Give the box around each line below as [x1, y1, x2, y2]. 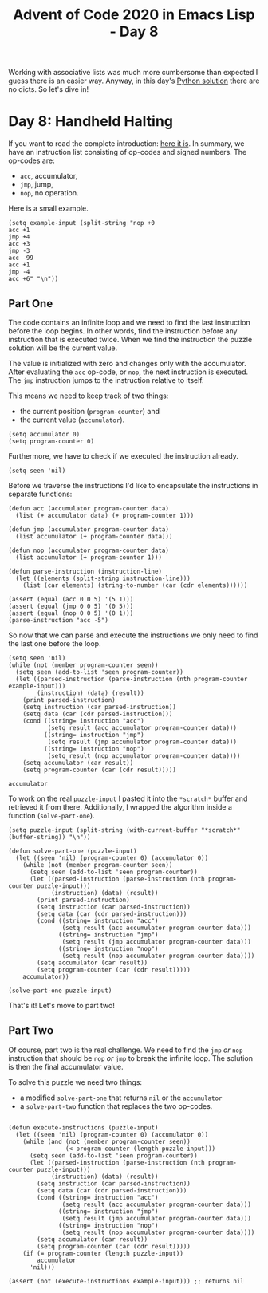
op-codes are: [8, 156, 55, 165]
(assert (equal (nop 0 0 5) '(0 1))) [8, 609, 134, 617]
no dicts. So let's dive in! [8, 85, 89, 94]
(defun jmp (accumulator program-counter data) [8, 525, 170, 534]
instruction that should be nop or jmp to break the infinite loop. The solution [8, 1053, 254, 1062]
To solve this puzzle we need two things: [8, 1077, 142, 1086]
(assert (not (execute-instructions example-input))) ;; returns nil [8, 1277, 245, 1285]
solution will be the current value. [8, 343, 118, 353]
